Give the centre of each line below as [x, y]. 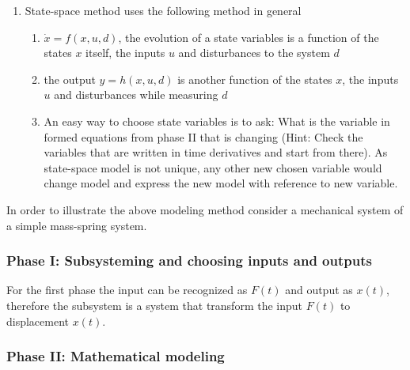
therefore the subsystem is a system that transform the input [155, 305]
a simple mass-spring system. [77, 225]
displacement [38, 321]
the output [70, 79]
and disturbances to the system [254, 53]
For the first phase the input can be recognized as [127, 290]
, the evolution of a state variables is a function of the [249, 37]
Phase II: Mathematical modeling [116, 356]
